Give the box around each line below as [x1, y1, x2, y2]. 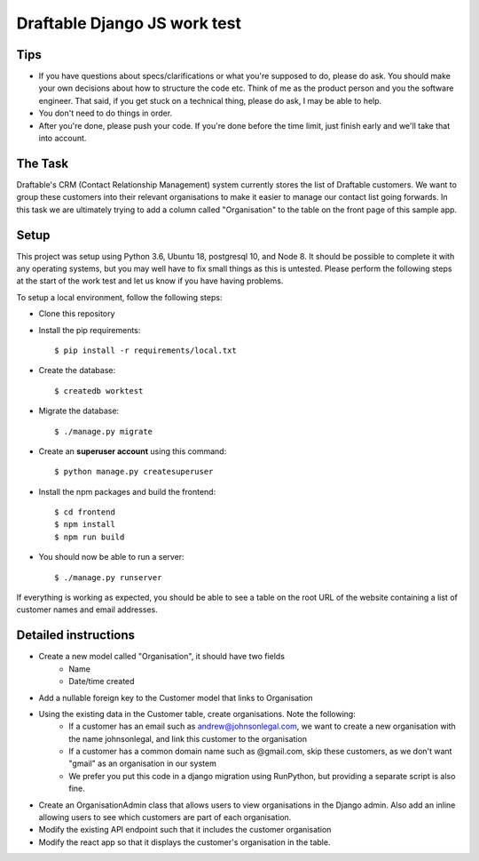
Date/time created [68, 676, 135, 687]
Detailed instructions [16, 627, 136, 643]
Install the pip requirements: [38, 324, 141, 335]
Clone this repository [38, 308, 115, 319]
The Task [16, 155, 69, 171]
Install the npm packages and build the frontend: [38, 486, 216, 497]
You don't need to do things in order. [38, 108, 173, 119]
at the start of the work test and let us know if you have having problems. [16, 275, 284, 286]
